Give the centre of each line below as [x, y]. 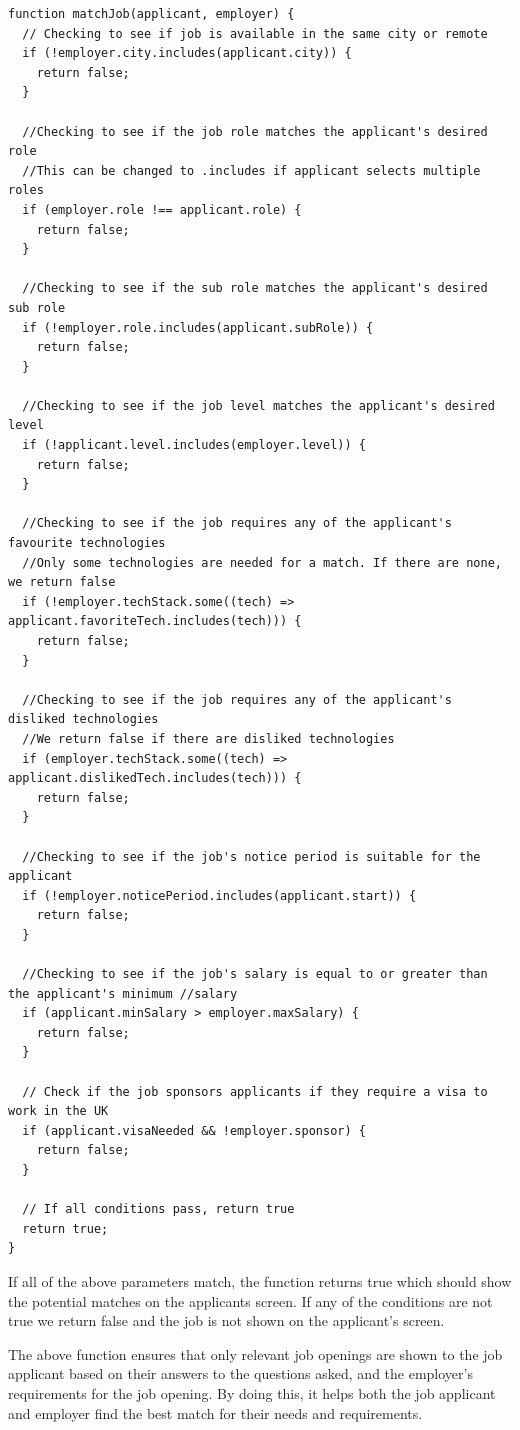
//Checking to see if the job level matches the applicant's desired [258, 405]
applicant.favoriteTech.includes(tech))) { [155, 621]
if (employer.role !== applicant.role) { [162, 209]
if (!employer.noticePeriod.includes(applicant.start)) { [219, 895]
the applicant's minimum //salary [123, 993]
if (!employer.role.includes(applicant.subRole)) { [198, 327]
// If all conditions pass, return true [158, 1209]
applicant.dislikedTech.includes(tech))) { [155, 778]
